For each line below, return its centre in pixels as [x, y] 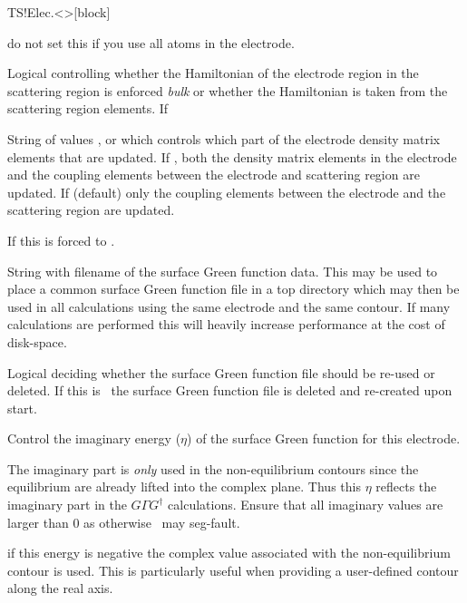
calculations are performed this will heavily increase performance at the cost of [226, 324]
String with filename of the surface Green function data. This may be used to [223, 271]
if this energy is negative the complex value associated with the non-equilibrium [229, 553]
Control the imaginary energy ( [94, 438]
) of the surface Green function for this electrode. [324, 438]
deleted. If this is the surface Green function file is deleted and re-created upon [230, 390]
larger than [38, 522]
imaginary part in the [67, 505]
